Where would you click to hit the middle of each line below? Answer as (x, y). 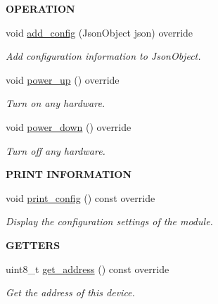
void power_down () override (69, 126)
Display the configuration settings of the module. (109, 221)
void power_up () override (63, 79)
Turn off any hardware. (56, 150)
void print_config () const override (81, 197)
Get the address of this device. (70, 292)
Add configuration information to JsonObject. (103, 56)
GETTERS (33, 245)
